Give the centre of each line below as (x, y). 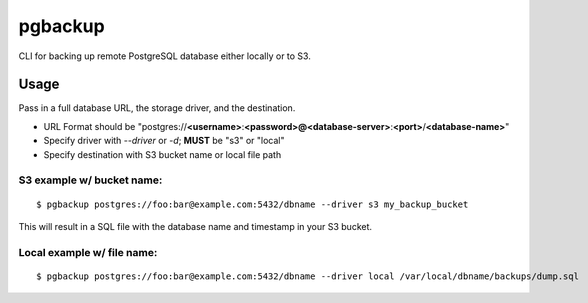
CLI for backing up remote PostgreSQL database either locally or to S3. (165, 56)
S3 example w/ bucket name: (90, 180)
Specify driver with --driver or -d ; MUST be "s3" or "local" (164, 141)
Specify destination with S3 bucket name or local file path (162, 154)
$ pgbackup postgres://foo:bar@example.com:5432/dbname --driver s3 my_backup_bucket (252, 204)
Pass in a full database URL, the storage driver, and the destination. (157, 108)
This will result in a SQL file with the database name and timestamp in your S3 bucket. (195, 226)
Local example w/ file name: (88, 252)
